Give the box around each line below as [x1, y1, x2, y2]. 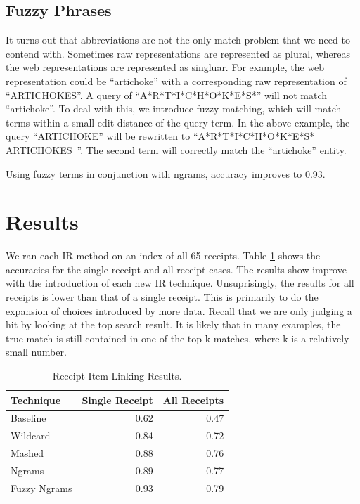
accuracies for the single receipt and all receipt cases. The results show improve [6, 261, 347, 276]
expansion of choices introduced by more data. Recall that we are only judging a [6, 303, 352, 318]
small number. [6, 344, 67, 359]
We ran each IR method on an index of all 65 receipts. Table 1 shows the [6, 248, 321, 263]
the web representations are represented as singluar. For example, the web [6, 60, 325, 75]
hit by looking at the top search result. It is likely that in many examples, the [6, 317, 341, 332]
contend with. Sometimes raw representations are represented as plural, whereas [6, 46, 350, 60]
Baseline [11, 411, 46, 425]
